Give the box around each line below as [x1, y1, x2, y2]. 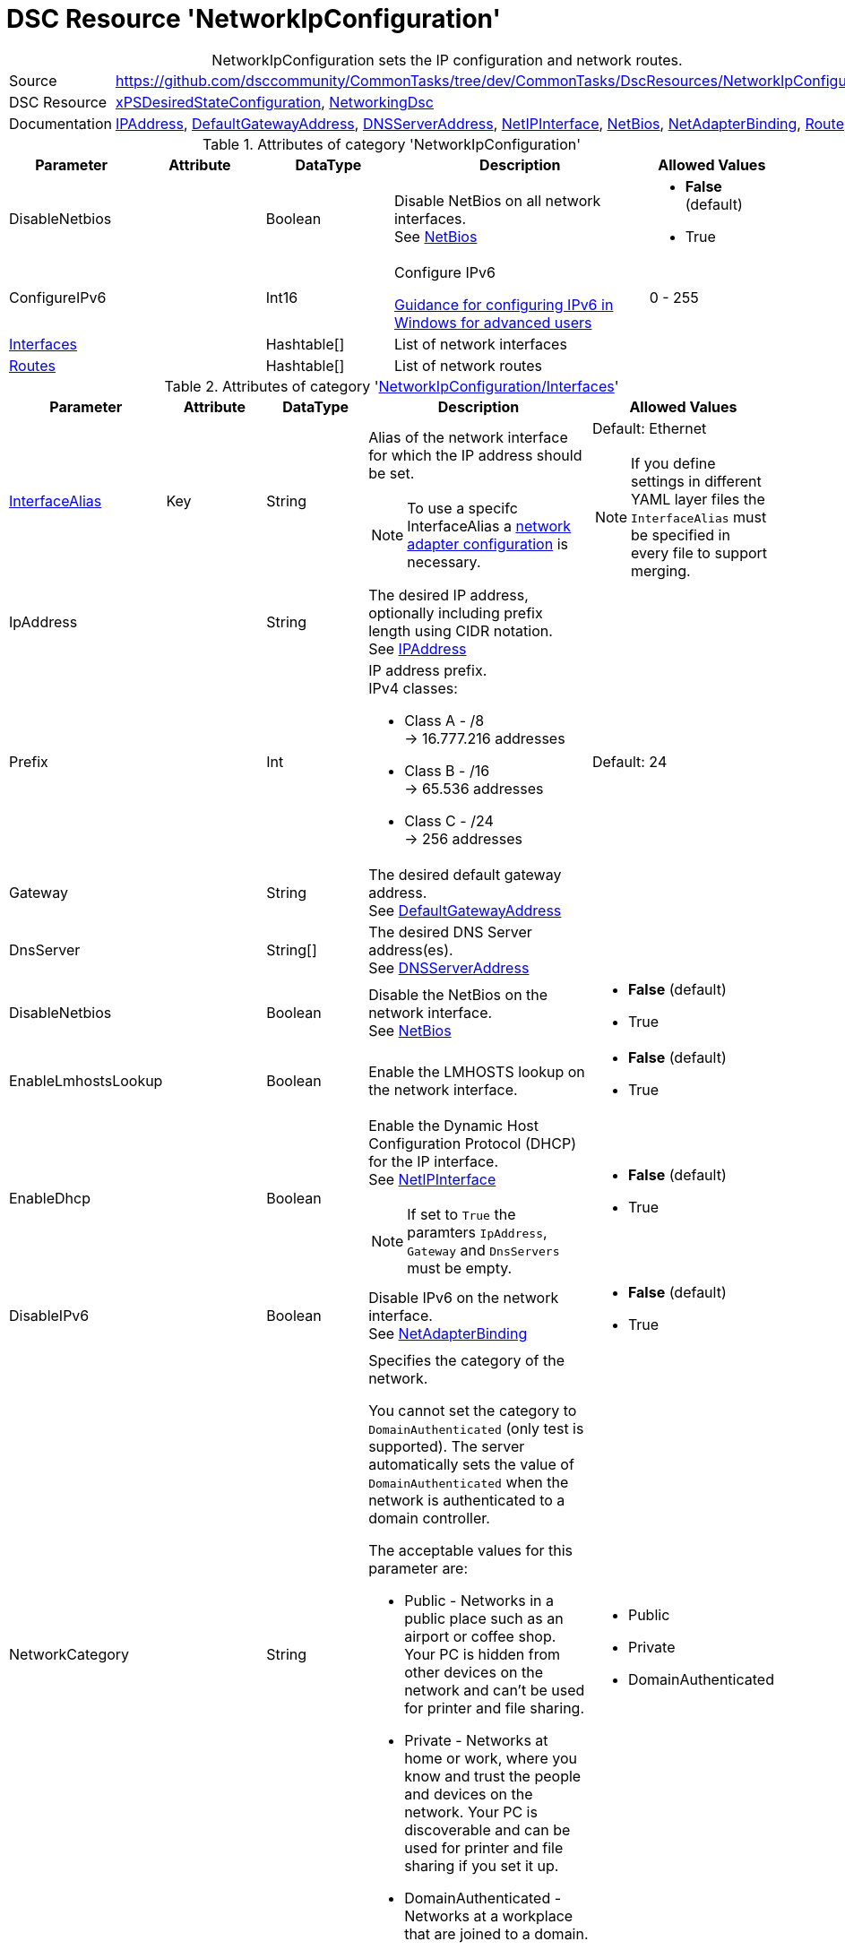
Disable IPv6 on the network [368, 1288, 559, 1307]
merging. [630, 561, 691, 580]
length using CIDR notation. [368, 621, 553, 640]
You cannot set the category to [368, 1401, 577, 1419]
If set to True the [407, 1204, 516, 1223]
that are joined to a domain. [404, 1924, 589, 1943]
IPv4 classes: [368, 678, 458, 697]
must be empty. [407, 1258, 513, 1277]
